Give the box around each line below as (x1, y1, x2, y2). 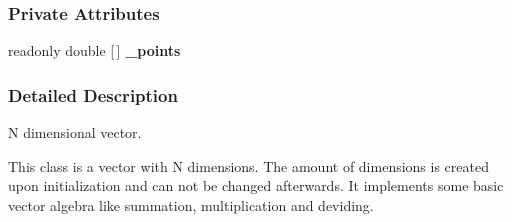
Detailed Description (8, 82, 178, 107)
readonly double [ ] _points (8, 40, 181, 61)
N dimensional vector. (8, 122, 142, 143)
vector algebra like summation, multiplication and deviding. (8, 194, 374, 215)
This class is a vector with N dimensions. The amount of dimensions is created (8, 155, 489, 176)
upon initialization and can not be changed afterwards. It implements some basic (8, 175, 504, 196)
